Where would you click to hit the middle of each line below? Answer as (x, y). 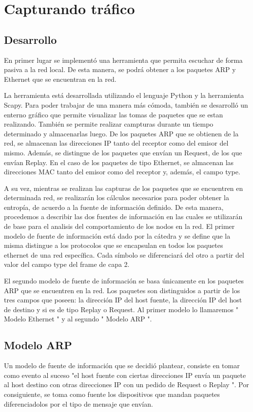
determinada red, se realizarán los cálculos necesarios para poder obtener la (117, 197)
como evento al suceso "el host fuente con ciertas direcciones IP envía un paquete (125, 375)
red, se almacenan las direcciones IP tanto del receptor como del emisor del (116, 143)
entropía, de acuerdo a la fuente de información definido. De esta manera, (114, 207)
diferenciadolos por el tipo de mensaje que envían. (78, 403)
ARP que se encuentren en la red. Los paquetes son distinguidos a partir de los (122, 290)
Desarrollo (30, 39)
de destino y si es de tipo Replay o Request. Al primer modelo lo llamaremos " (121, 309)
